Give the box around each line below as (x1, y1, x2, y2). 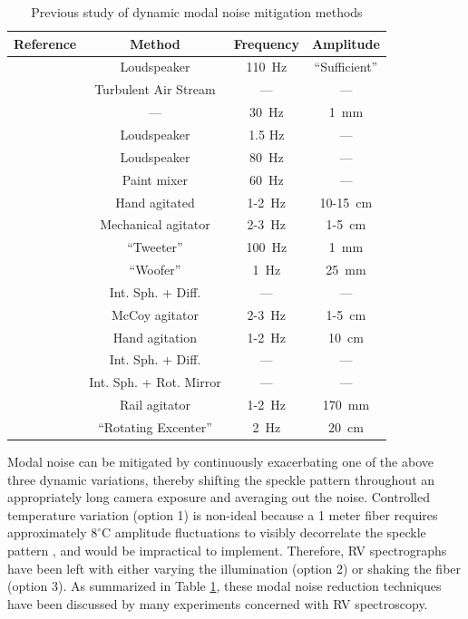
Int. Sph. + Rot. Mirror (89, 372, 221, 392)
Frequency (233, 34, 299, 53)
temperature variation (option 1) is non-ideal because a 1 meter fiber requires (7, 505, 438, 524)
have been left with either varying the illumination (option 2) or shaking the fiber (7, 558, 462, 577)
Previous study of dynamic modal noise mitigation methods (31, 3, 363, 21)
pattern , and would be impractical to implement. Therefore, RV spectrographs (7, 541, 447, 559)
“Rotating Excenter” (98, 417, 212, 436)
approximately (7, 523, 87, 542)
